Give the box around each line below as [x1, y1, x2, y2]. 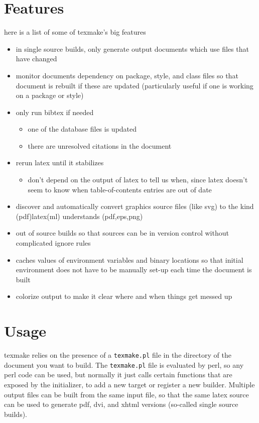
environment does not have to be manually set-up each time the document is [16, 264, 252, 275]
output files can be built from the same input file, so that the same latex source [4, 389, 249, 399]
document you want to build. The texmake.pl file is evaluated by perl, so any [4, 359, 244, 370]
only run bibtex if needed [16, 107, 94, 117]
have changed [16, 53, 57, 64]
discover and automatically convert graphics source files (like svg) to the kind [16, 201, 254, 211]
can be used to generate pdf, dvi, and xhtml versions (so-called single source [4, 399, 238, 409]
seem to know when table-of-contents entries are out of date [28, 184, 212, 194]
